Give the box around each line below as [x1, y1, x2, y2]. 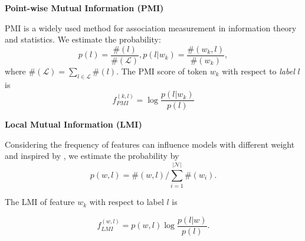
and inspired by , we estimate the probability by [5, 149, 179, 162]
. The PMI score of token [116, 64, 208, 77]
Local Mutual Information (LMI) [5, 118, 142, 131]
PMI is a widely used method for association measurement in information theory [5, 21, 297, 34]
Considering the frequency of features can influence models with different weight [5, 138, 295, 150]
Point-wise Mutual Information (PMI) [5, 2, 164, 14]
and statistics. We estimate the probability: [5, 33, 161, 45]
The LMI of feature [5, 196, 75, 208]
